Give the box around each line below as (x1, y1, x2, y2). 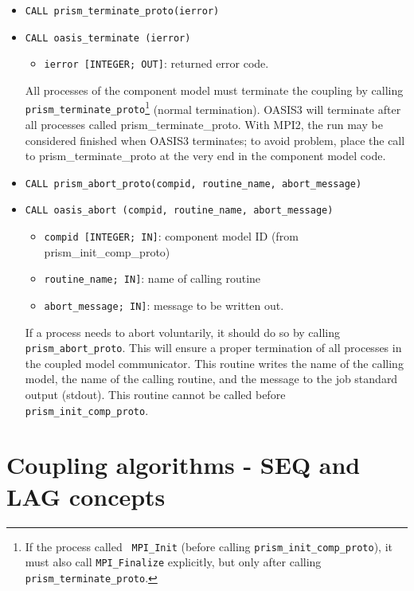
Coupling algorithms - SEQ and (6, 448, 361, 481)
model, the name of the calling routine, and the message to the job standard (25, 370, 398, 387)
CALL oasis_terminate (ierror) (25, 32, 191, 44)
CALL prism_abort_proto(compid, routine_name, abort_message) (25, 178, 362, 190)
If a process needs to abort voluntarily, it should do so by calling (25, 323, 341, 340)
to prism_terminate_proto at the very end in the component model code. (25, 147, 386, 164)
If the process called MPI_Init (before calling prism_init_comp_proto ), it (25, 538, 393, 554)
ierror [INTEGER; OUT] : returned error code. (44, 55, 269, 72)
